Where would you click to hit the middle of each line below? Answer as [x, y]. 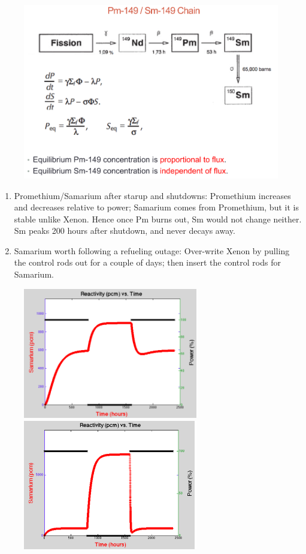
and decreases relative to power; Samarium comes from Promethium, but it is [156, 207]
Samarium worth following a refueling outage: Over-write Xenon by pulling [152, 250]
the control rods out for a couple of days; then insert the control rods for [147, 262]
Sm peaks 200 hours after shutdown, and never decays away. [125, 231]
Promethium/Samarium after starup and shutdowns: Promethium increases [152, 195]
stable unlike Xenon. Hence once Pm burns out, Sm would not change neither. [158, 219]
